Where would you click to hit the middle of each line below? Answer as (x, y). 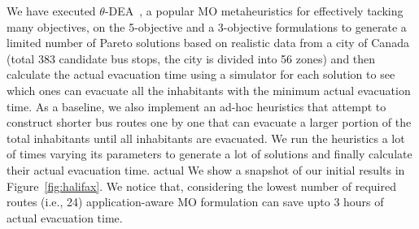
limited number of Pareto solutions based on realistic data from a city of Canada (208, 43)
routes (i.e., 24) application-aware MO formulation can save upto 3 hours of (195, 202)
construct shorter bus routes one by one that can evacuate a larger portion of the (209, 122)
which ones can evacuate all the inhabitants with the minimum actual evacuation (209, 90)
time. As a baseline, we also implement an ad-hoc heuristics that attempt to (196, 106)
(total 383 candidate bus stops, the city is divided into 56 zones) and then (191, 58)
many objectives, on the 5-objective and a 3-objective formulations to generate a (207, 26)
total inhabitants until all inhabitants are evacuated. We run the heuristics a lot (206, 138)
